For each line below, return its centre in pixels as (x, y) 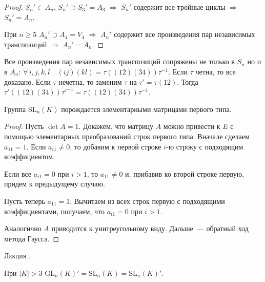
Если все (18, 173)
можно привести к (192, 126)
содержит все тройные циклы (179, 7)
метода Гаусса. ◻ (32, 238)
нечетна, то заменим (90, 81)
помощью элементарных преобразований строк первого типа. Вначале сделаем (127, 136)
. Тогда (188, 81)
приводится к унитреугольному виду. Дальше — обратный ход (150, 228)
